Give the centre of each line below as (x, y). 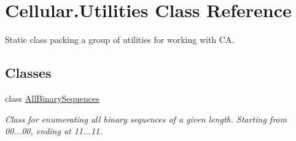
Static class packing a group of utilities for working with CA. (120, 40)
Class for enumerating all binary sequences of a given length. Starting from (146, 119)
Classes (28, 73)
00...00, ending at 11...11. (54, 131)
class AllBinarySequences (52, 98)
